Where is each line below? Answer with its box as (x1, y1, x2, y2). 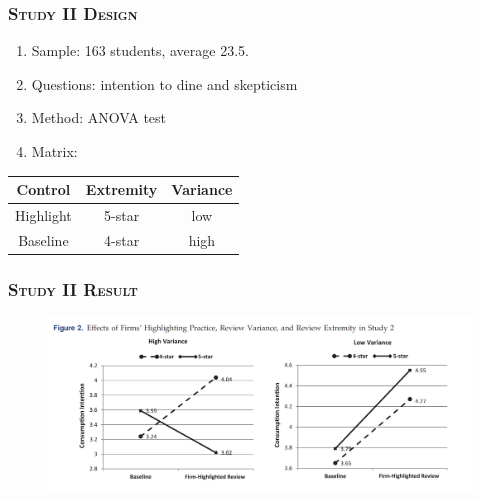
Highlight (15, 204, 72, 225)
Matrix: (31, 141, 78, 161)
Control (16, 179, 71, 200)
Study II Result (8, 276, 138, 301)
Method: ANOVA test (31, 107, 167, 128)
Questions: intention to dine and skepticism (31, 73, 298, 94)
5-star (104, 204, 140, 225)
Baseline (18, 229, 69, 250)
